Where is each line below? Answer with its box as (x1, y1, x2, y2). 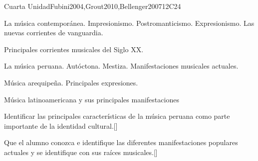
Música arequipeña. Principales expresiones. (4, 77, 138, 87)
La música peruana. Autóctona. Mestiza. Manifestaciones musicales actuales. (4, 61, 239, 71)
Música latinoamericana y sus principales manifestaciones (4, 94, 179, 104)
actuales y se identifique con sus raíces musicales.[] (4, 147, 158, 157)
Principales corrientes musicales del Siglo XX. (4, 44, 144, 54)
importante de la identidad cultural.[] (4, 120, 118, 131)
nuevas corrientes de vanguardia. (4, 27, 103, 38)
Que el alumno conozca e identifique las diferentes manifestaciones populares (4, 137, 238, 148)
